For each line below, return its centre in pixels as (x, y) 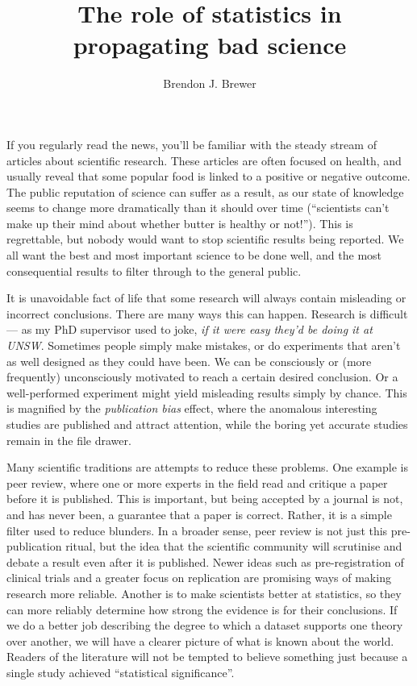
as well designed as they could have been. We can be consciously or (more (189, 361)
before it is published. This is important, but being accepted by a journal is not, (205, 499)
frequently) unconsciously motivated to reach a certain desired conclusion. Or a (202, 377)
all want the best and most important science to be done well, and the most (194, 255)
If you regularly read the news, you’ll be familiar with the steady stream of (192, 144)
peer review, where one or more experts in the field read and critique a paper (197, 482)
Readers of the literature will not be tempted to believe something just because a (207, 657)
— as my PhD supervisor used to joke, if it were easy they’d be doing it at (190, 329)
